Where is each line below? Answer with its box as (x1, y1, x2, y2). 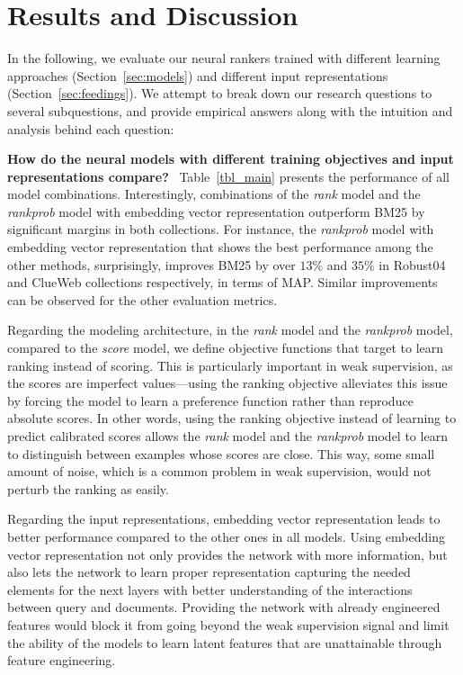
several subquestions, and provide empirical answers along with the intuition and (7, 101, 453, 120)
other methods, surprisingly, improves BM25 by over (7, 255, 296, 274)
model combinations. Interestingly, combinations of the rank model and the (7, 184, 421, 203)
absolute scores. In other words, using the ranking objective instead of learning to (7, 409, 457, 427)
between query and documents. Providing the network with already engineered (7, 598, 441, 616)
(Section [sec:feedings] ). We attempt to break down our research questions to (7, 84, 432, 103)
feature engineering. (7, 651, 116, 670)
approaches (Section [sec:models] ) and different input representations (7, 66, 388, 85)
